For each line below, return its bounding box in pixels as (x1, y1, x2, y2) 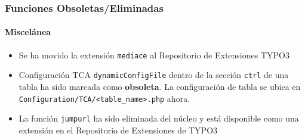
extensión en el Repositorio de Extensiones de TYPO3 (19, 123, 218, 136)
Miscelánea (5, 26, 51, 38)
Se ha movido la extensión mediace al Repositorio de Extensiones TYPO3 (19, 48, 289, 61)
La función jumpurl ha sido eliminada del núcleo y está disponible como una (19, 112, 299, 125)
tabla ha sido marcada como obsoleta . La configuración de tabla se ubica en (19, 80, 301, 92)
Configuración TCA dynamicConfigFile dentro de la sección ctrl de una (19, 69, 289, 81)
